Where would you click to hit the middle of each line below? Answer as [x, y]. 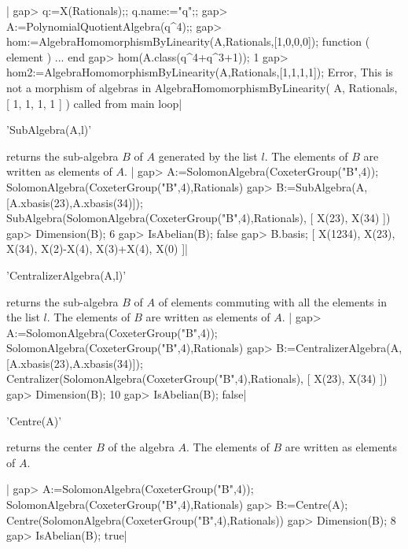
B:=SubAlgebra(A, [322, 186]
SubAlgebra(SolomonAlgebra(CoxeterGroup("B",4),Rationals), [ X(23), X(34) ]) [198, 218]
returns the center [50, 447]
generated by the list [208, 156]
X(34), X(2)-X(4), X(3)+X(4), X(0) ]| [97, 249]
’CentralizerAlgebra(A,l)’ [66, 274]
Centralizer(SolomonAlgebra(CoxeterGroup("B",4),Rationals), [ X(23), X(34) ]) [197, 378]
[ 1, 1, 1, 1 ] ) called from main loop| [94, 103]
